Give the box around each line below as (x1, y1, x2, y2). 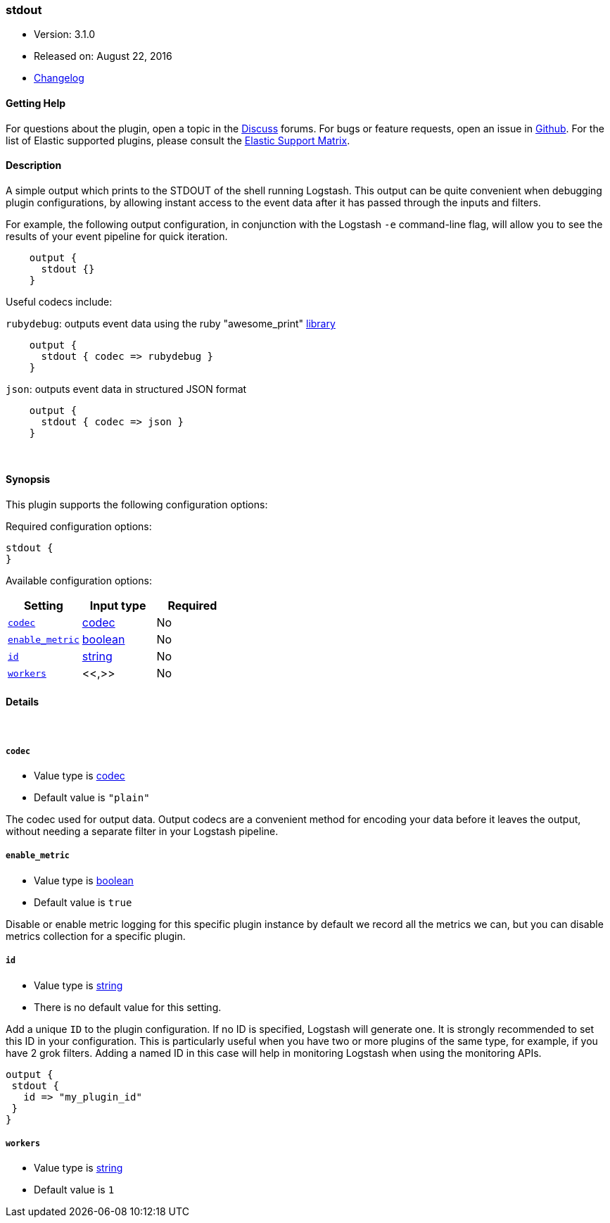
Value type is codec (34, 770, 125, 782)
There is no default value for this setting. (34, 1001, 222, 1013)
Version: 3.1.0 (34, 28, 96, 41)
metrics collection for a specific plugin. (6, 929, 186, 942)
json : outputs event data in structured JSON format (6, 382, 247, 395)
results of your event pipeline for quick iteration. (6, 230, 228, 242)
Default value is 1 (34, 1184, 115, 1196)
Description (6, 159, 62, 172)
